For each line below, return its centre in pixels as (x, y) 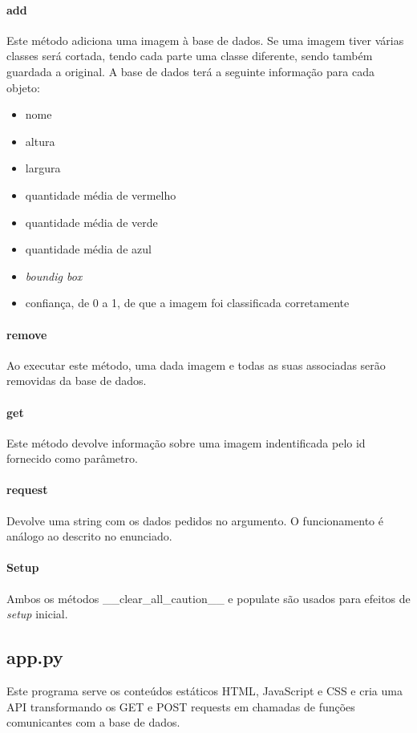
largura (43, 168)
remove (27, 334)
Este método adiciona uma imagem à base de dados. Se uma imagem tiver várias (205, 40)
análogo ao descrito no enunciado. (89, 536)
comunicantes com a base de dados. (93, 722)
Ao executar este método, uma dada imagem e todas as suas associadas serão (196, 364)
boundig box (54, 275)
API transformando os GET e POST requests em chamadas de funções (181, 706)
